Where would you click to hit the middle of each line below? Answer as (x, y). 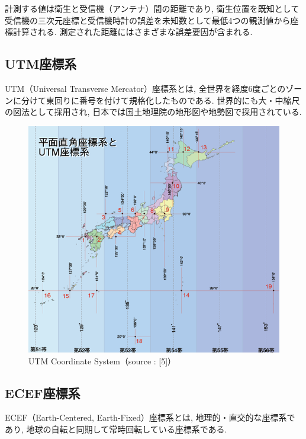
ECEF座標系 (43, 392)
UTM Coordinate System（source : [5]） (102, 361)
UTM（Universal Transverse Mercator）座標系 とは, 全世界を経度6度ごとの (145, 88)
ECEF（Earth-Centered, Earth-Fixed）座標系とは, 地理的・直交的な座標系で (150, 417)
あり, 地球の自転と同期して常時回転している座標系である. (116, 429)
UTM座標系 (41, 64)
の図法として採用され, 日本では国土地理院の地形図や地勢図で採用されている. (153, 112)
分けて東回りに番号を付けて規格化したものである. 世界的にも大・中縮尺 (160, 100)
